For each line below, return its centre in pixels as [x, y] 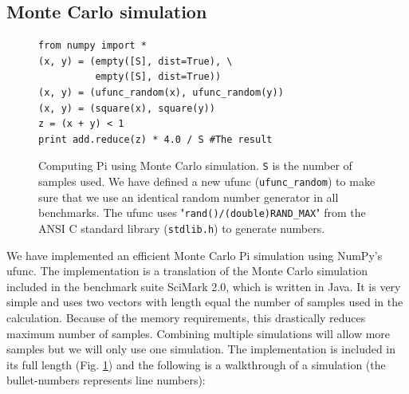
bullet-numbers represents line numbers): [106, 380]
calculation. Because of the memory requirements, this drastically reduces [186, 317]
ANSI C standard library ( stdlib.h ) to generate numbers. [182, 228]
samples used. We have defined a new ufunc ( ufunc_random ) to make [207, 181]
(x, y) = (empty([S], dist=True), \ [136, 61]
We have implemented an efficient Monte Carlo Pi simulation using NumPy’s [195, 255]
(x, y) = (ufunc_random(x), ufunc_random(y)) [161, 92]
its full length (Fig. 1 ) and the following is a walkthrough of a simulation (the [196, 364]
